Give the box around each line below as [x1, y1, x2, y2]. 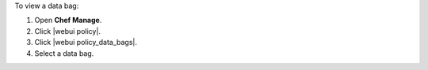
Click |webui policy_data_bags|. [34, 38, 138, 47]
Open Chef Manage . [34, 16, 102, 25]
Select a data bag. [34, 48, 94, 58]
